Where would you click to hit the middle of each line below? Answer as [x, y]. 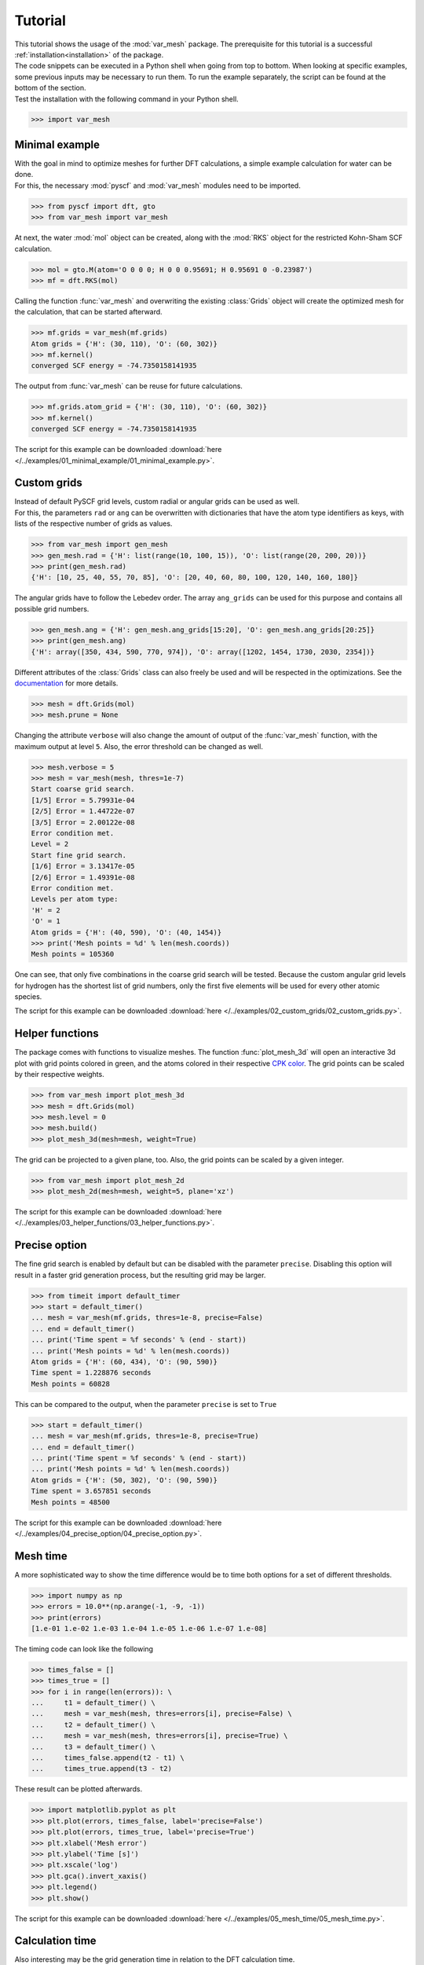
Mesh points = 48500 [70, 1502]
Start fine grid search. [79, 855]
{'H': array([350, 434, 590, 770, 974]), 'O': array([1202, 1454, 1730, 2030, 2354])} [203, 652]
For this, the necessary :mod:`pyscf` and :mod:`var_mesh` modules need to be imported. [158, 185]
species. [28, 997]
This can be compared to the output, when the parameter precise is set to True [146, 1404]
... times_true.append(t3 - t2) [102, 1769]
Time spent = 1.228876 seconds [91, 1373]
